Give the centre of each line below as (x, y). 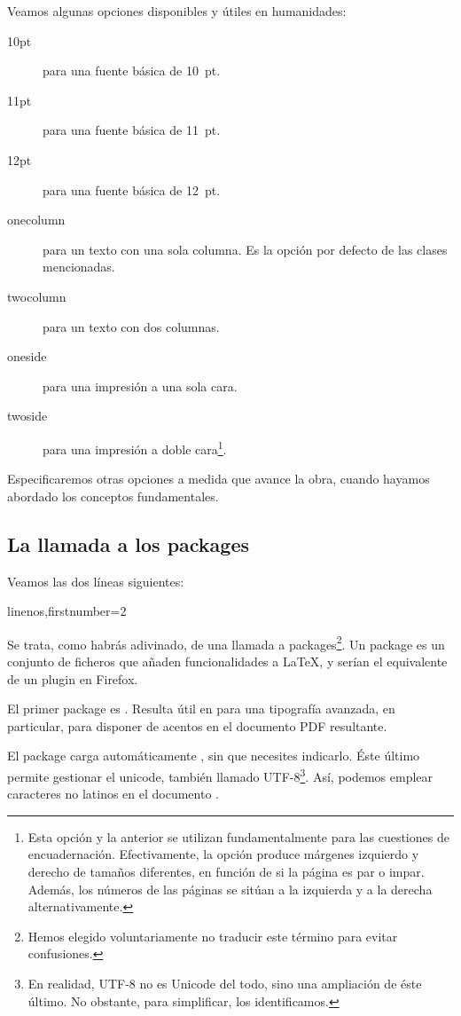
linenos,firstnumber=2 (67, 611)
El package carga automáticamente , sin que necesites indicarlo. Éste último (214, 756)
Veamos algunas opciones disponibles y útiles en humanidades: (177, 11)
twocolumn (37, 296)
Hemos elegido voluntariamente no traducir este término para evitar (213, 936)
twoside (27, 416)
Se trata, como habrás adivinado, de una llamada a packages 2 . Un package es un (226, 642)
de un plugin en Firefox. (73, 678)
